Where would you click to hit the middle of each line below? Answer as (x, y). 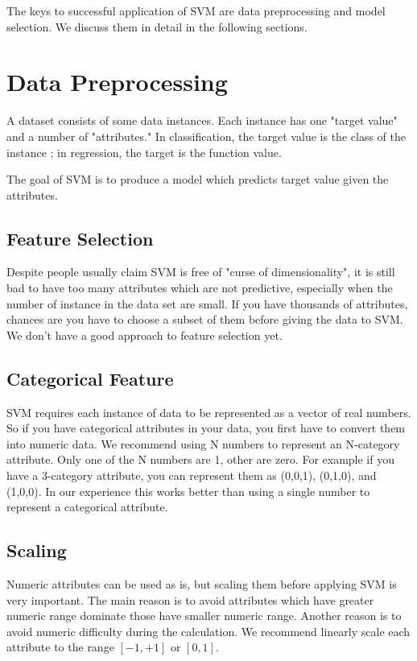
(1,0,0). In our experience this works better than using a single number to (188, 491)
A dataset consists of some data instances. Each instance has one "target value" (202, 120)
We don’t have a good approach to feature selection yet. (145, 335)
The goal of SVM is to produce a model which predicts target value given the (198, 179)
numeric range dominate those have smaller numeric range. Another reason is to (204, 616)
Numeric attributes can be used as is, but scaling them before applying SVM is (202, 584)
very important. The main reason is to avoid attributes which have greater (190, 599)
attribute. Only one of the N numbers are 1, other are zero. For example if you (200, 459)
